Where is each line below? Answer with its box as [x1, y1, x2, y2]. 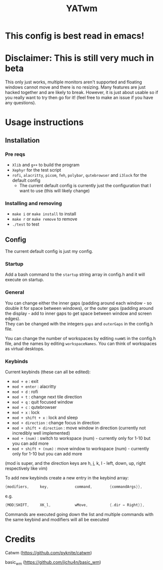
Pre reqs [5, 151, 25, 157]
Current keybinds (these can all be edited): [5, 369, 91, 375]
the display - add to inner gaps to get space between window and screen [5, 310, 152, 316]
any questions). [5, 100, 36, 106]
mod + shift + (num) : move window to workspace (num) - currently [12, 446, 149, 451]
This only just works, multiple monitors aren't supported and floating [5, 79, 142, 85]
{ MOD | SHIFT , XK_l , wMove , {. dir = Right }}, [5, 502, 145, 507]
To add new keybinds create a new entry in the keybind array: [5, 475, 129, 480]
